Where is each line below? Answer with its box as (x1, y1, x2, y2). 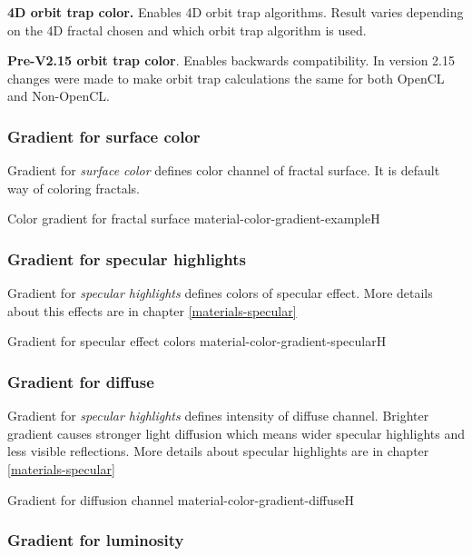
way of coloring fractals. (7, 178, 140, 197)
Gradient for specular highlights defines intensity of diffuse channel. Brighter (7, 406, 429, 425)
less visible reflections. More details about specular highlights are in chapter (7, 442, 429, 461)
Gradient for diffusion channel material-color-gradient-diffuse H (7, 490, 354, 509)
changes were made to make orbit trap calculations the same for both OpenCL (7, 68, 445, 87)
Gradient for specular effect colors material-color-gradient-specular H (7, 332, 387, 351)
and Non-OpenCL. (7, 86, 110, 105)
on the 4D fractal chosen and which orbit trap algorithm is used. (7, 20, 367, 39)
